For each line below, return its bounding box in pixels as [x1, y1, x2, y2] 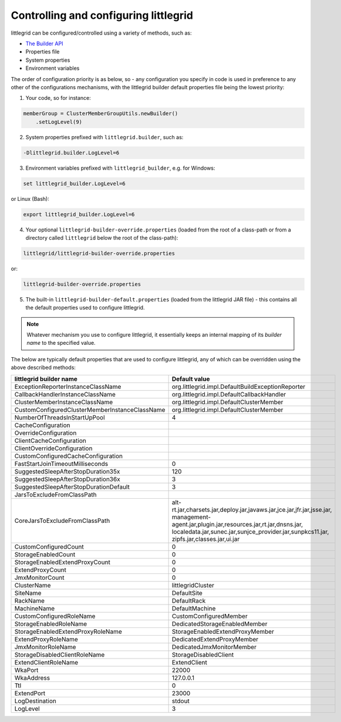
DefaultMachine [171, 604, 216, 612]
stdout [171, 697, 190, 705]
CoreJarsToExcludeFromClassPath [14, 516, 110, 525]
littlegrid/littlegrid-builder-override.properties [23, 250, 175, 257]
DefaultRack [171, 596, 206, 605]
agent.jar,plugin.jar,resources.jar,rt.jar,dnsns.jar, [171, 520, 303, 528]
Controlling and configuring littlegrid [11, 9, 194, 22]
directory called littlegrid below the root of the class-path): [25, 234, 178, 241]
